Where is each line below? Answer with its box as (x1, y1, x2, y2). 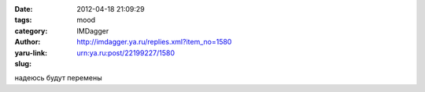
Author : (14, 37, 41, 47)
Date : (14, 5, 33, 13)
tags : (14, 16, 32, 25)
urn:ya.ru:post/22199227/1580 (76, 48, 176, 58)
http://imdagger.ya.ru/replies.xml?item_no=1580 (76, 37, 232, 47)
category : (14, 26, 48, 35)
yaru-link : (14, 48, 47, 58)
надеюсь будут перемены (14, 73, 102, 83)
